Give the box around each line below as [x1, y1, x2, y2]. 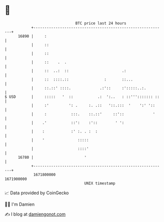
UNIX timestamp [84, 180, 116, 186]
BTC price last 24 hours [75, 21, 126, 26]
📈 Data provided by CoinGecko [4, 190, 69, 196]
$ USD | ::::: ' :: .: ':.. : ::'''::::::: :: [4, 94, 160, 99]
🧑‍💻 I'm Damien [4, 201, 35, 207]
